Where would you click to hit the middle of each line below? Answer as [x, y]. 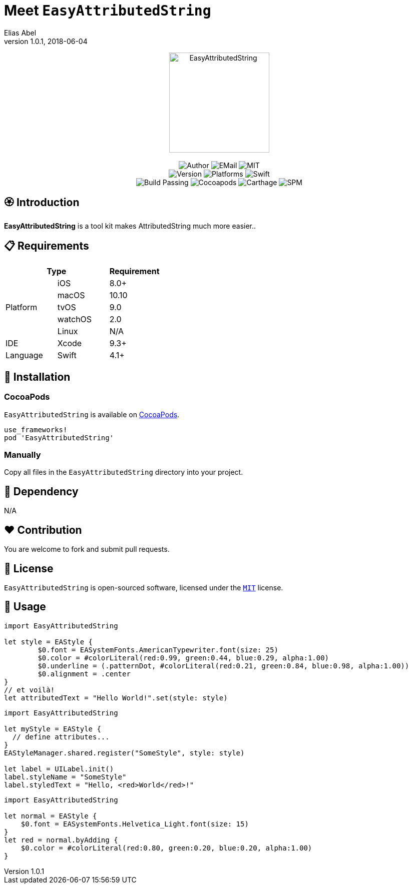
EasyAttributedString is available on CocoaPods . [92, 414]
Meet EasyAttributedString [108, 11]
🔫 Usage [25, 607]
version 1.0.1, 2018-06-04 [46, 41]
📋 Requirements [47, 246]
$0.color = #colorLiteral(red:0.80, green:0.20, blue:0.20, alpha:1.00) [166, 848]
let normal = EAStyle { [51, 816]
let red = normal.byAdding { [61, 840]
